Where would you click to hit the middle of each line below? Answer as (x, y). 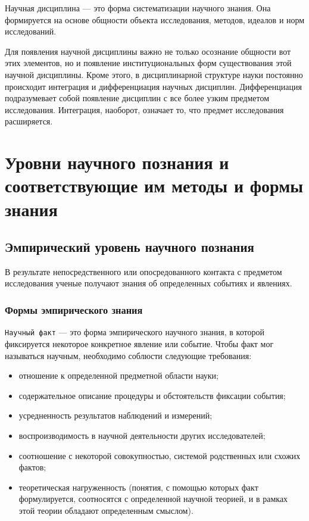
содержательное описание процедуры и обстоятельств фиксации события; (152, 395)
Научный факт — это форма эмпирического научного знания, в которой (135, 332)
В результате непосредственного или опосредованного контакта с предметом (143, 271)
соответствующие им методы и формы (154, 185)
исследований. (31, 31)
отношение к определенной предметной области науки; (118, 375)
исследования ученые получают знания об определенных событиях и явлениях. (149, 283)
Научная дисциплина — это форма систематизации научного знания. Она (138, 8)
